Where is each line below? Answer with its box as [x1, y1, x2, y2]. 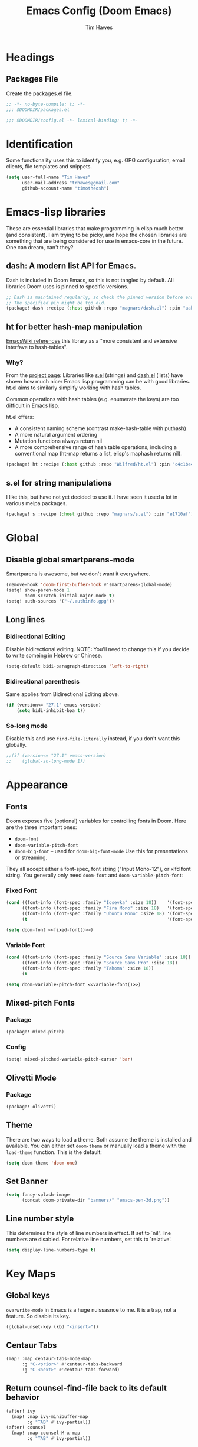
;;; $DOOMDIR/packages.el [6, 106, 70, 113]
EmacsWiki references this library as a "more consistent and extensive [6, 337, 177, 344]
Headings [6, 50, 55, 64]
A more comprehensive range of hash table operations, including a [14, 444, 177, 451]
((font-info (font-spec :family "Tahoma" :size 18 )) [21, 965, 154, 971]
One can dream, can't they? [6, 243, 74, 251]
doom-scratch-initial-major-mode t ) [24, 593, 115, 599]
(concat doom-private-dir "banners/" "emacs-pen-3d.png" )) [21, 1198, 170, 1204]
